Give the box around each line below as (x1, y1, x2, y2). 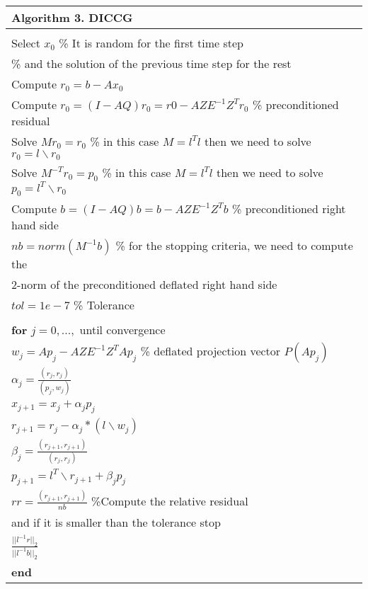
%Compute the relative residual (91, 493, 248, 510)
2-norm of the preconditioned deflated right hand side (11, 276, 277, 293)
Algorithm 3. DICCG (11, 9, 133, 25)
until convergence (79, 321, 166, 338)
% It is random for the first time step (59, 35, 244, 51)
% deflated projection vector (140, 343, 281, 360)
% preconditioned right (231, 200, 346, 217)
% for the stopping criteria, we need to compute (115, 237, 353, 254)
